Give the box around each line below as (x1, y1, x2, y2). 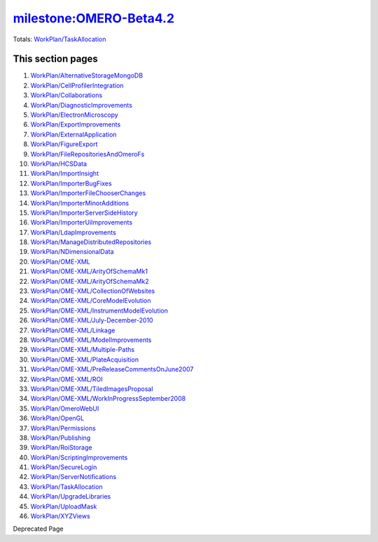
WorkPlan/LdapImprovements (30, 228, 117, 236)
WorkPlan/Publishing (30, 434, 91, 442)
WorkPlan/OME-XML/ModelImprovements (30, 336, 152, 344)
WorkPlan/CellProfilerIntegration (30, 81, 124, 90)
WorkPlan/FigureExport (30, 140, 98, 148)
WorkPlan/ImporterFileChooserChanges (30, 189, 146, 197)
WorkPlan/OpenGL (30, 414, 85, 422)
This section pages (13, 53, 98, 65)
